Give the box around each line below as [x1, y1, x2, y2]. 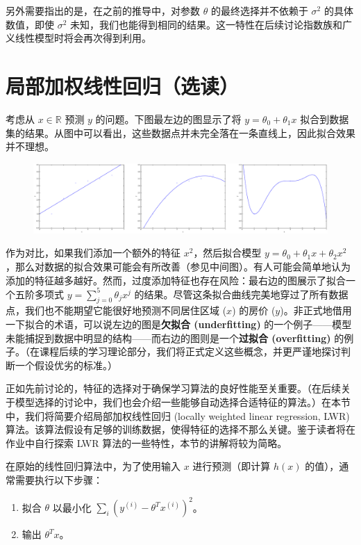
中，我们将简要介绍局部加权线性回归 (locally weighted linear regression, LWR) [6, 408, 350, 423]
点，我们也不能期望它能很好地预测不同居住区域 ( [6, 303, 227, 318]
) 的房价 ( [232, 303, 276, 318]
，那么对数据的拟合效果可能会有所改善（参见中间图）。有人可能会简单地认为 [6, 259, 351, 273]
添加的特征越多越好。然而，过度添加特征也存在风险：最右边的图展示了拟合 [6, 272, 346, 287]
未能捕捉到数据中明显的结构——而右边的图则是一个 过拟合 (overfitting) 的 [6, 330, 344, 345]
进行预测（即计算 [192, 459, 271, 473]
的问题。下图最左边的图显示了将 [95, 111, 242, 126]
